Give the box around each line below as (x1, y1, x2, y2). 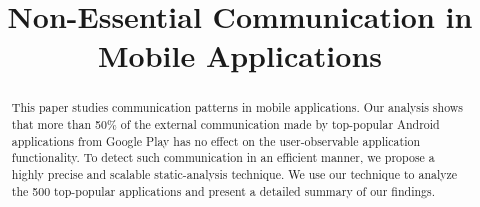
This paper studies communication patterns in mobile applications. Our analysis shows (11, 99, 464, 116)
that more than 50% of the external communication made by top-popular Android (11, 116, 440, 133)
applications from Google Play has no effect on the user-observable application (11, 132, 420, 149)
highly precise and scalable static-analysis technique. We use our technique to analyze (11, 165, 458, 182)
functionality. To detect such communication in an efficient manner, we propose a (11, 149, 435, 166)
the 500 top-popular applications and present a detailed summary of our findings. (11, 182, 436, 199)
